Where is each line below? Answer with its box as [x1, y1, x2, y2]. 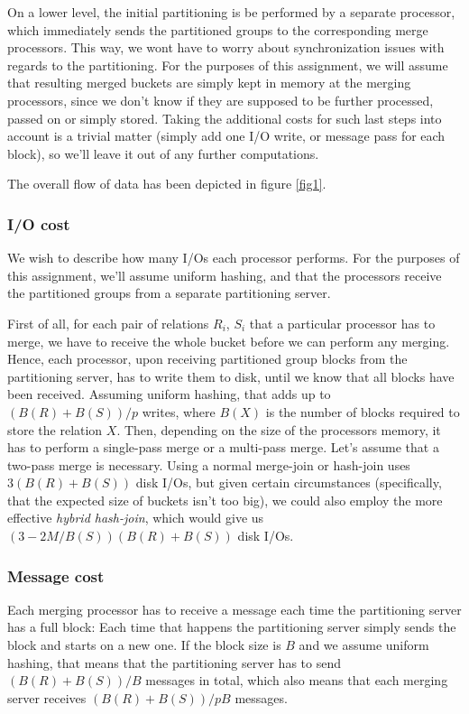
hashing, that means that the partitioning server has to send [7, 653, 341, 672]
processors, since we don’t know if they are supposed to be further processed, [7, 90, 434, 109]
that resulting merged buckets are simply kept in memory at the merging [7, 73, 411, 92]
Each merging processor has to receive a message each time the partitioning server [7, 599, 462, 618]
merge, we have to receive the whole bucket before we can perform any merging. [7, 331, 450, 350]
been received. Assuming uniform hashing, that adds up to [7, 385, 331, 403]
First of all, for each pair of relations [7, 313, 209, 332]
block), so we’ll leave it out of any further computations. [7, 144, 319, 162]
